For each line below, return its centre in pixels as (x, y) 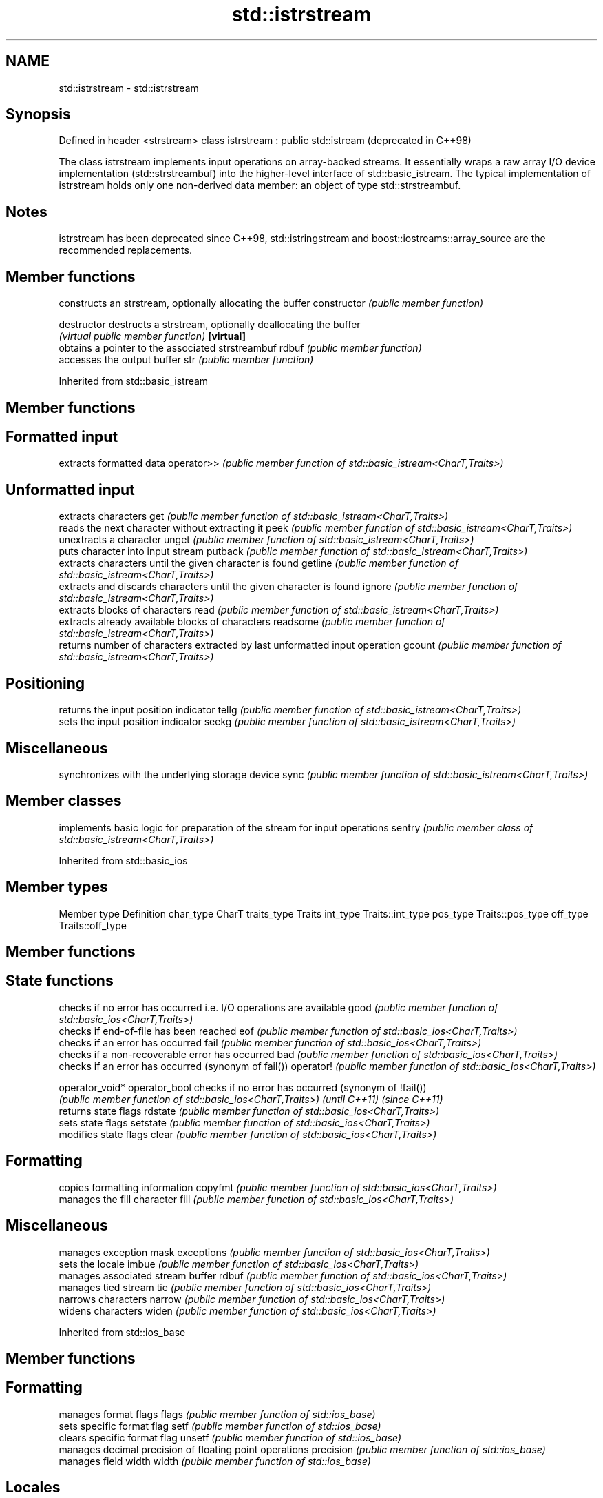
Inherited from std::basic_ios (123, 860)
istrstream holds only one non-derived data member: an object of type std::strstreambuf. (260, 185)
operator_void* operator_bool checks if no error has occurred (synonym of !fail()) (243, 1087)
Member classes (64, 801)
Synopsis (38, 114)
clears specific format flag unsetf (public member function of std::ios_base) (230, 1437)
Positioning (45, 683)
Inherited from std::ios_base (122, 1332)
